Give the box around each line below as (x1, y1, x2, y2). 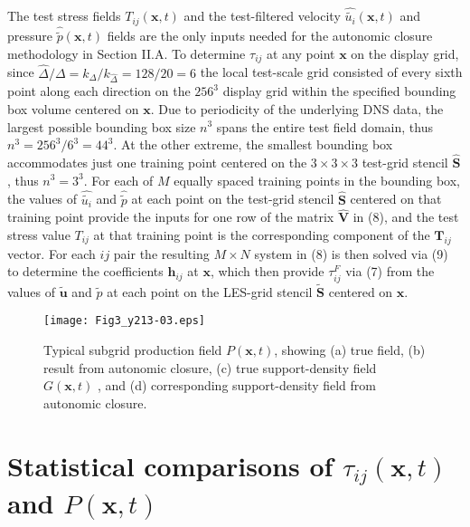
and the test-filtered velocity (183, 6, 341, 25)
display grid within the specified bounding (222, 81, 456, 101)
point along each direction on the (7, 81, 191, 101)
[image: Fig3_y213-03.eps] (43, 314, 205, 328)
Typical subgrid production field (43, 340, 222, 359)
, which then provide (210, 262, 324, 281)
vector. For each (7, 244, 96, 263)
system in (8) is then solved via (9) (254, 244, 448, 263)
